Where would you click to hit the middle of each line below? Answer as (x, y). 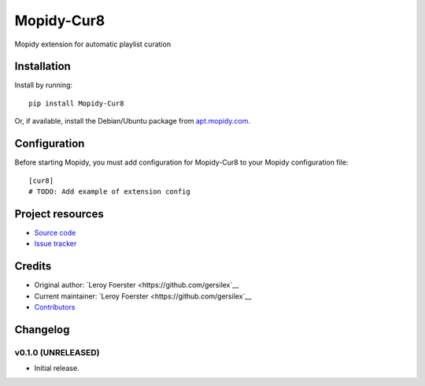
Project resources (59, 214)
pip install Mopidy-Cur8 (76, 103)
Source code (55, 232)
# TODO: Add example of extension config (109, 191)
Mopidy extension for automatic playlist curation (93, 44)
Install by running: (44, 85)
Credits (33, 267)
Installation (42, 67)
